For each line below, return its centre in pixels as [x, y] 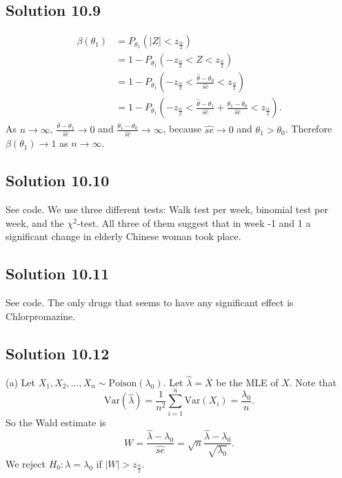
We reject [26, 463]
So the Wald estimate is [56, 422]
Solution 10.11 [58, 273]
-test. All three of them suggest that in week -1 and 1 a [194, 222]
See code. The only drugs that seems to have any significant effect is [150, 302]
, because [182, 129]
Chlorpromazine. [41, 316]
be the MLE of [247, 382]
